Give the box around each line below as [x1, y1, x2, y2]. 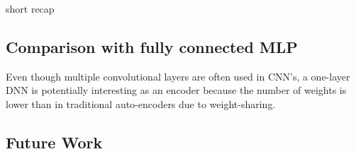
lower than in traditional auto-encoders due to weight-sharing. [6, 96, 276, 111]
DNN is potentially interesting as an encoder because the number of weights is [6, 83, 347, 97]
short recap [6, 1, 55, 16]
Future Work [6, 131, 103, 153]
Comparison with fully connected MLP [6, 35, 298, 57]
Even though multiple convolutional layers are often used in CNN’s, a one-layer [6, 69, 350, 83]
